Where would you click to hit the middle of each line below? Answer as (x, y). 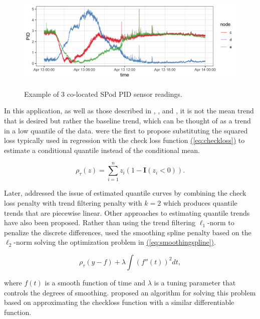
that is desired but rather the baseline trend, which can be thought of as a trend (127, 120)
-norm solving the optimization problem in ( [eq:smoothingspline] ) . (115, 242)
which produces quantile (200, 203)
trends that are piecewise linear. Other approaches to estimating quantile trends (127, 212)
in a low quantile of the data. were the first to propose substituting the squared (126, 130)
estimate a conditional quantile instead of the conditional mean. (102, 150)
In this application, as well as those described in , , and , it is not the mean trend (129, 111)
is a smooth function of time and (95, 282)
